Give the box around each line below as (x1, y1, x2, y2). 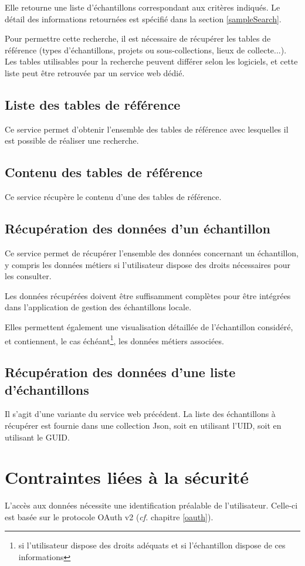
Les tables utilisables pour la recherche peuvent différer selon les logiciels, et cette (5, 55, 298, 67)
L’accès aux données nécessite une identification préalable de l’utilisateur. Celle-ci (5, 499, 298, 511)
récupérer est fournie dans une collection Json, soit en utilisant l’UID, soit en (5, 419, 282, 431)
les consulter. (5, 270, 52, 282)
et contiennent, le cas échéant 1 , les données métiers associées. (5, 333, 224, 347)
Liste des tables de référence (5, 95, 181, 113)
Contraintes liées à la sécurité (5, 465, 249, 489)
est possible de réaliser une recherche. (5, 134, 139, 147)
